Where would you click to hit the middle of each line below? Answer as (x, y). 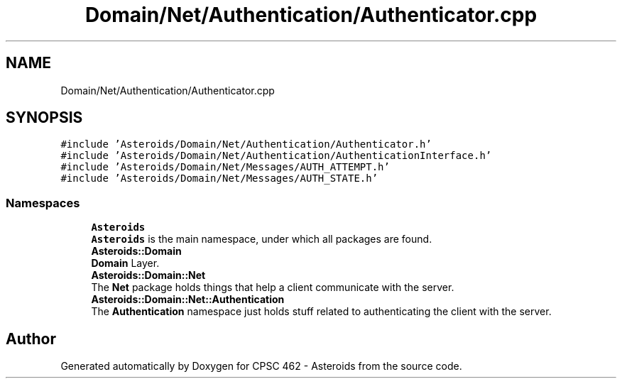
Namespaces (43, 203)
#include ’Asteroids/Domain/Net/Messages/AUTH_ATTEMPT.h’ (225, 167)
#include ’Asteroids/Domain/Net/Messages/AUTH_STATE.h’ (219, 179)
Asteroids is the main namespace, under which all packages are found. (262, 239)
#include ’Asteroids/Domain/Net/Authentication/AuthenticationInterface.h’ (276, 156)
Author (31, 339)
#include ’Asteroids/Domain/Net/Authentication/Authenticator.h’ (246, 144)
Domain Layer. (125, 263)
